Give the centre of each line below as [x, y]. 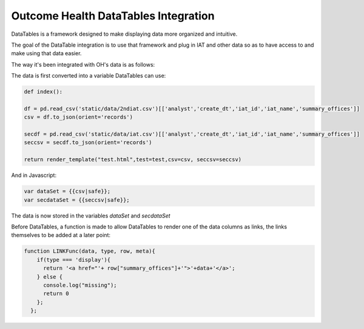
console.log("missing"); [80, 285]
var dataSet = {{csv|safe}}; [67, 191]
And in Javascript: [34, 175]
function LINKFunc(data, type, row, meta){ [90, 251]
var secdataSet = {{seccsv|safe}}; [77, 200]
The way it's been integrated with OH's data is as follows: [83, 64]
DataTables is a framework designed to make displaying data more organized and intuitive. [124, 34]
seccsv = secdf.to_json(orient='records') [88, 143]
